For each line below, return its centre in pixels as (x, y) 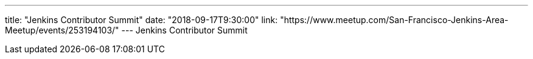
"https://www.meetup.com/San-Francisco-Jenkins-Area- (394, 20)
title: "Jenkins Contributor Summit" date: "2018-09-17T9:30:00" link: (141, 20)
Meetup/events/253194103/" (62, 30)
